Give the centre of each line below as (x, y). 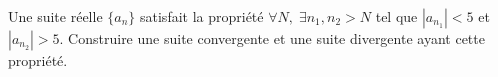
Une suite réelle (55, 16)
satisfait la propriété (202, 16)
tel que (396, 16)
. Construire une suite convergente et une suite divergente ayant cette (272, 38)
